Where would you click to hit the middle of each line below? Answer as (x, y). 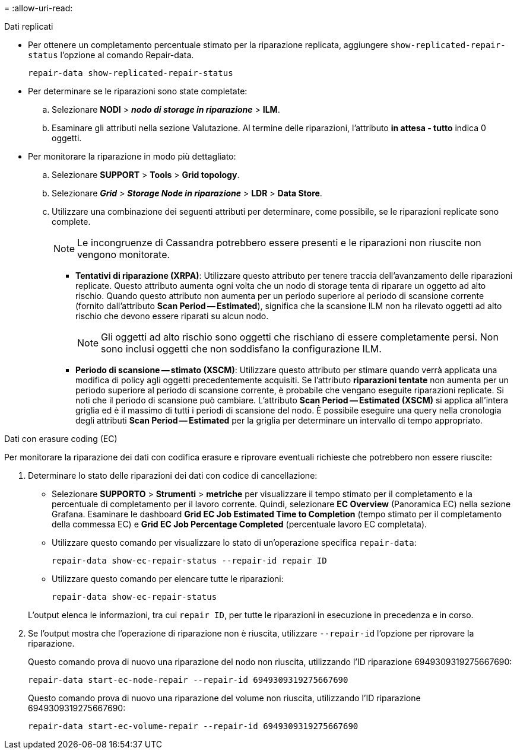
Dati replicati (29, 26)
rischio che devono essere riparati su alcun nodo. (172, 316)
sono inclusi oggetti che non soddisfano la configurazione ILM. (241, 349)
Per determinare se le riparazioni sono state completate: (138, 91)
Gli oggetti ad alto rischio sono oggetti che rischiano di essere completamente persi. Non (300, 337)
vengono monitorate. (124, 254)
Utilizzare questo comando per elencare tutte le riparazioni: (168, 579)
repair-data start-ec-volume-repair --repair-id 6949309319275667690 (193, 726)
